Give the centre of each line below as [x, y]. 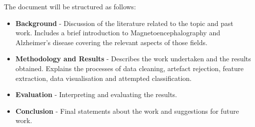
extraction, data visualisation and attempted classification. [103, 78]
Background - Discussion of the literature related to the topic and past [124, 23]
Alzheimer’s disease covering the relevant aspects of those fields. [111, 42]
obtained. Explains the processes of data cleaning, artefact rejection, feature [129, 68]
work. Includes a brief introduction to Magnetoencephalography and [118, 33]
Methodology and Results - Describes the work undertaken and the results [133, 59]
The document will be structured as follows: [70, 6]
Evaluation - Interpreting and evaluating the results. [96, 94]
